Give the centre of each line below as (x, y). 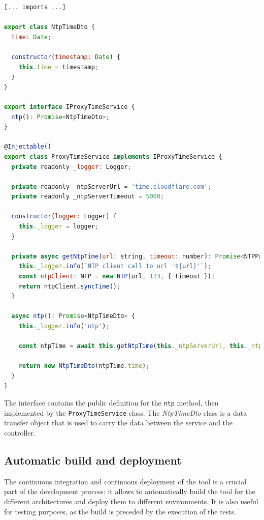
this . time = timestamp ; (59, 67)
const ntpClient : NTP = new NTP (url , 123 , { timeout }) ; (117, 277)
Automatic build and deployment (93, 460)
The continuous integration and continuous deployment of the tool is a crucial (125, 481)
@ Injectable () (28, 147)
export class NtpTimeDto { (49, 27)
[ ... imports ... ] (35, 7)
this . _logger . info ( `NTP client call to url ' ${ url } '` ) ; (115, 266)
